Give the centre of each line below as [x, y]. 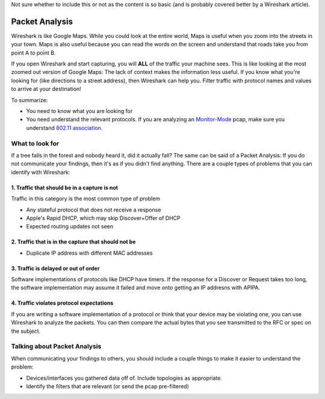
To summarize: [29, 100]
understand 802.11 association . [64, 128]
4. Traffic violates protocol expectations [62, 303]
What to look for [35, 143]
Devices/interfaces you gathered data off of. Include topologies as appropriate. [124, 378]
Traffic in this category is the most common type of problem [86, 199]
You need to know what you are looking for [79, 111]
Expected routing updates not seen [70, 227]
